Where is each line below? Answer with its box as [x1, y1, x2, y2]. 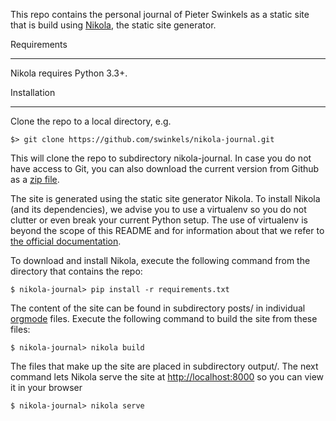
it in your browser [10, 382, 83, 393]
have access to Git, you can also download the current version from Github [10, 163, 320, 174]
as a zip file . [10, 174, 60, 185]
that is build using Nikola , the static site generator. [10, 19, 217, 31]
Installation [10, 87, 56, 98]
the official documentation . [10, 235, 122, 247]
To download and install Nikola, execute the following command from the [10, 255, 311, 266]
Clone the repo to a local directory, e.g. [10, 115, 172, 127]
